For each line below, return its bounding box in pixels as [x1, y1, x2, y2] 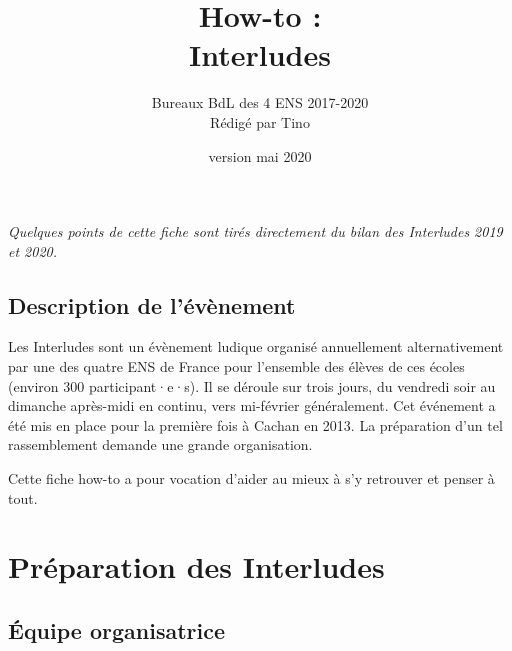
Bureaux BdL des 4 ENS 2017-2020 [151, 92, 369, 113]
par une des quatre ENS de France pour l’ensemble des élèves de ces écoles [8, 356, 465, 377]
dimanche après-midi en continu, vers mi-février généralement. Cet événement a [8, 395, 496, 416]
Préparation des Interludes [8, 546, 385, 587]
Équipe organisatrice [8, 615, 226, 645]
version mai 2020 [208, 145, 312, 166]
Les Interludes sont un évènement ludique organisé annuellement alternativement [8, 336, 504, 357]
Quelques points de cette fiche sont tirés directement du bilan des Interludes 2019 [8, 221, 503, 242]
